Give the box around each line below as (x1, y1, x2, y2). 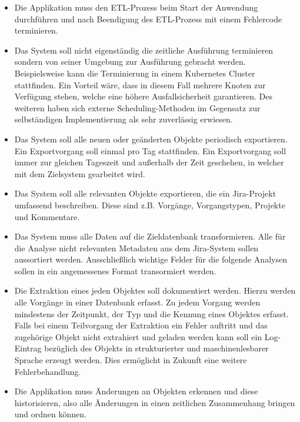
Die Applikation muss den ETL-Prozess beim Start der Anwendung (14, 1, 258, 13)
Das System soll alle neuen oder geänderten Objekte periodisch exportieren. (14, 132, 288, 145)
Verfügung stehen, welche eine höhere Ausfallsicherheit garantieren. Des (14, 90, 272, 102)
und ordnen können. (14, 408, 86, 420)
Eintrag (14, 342, 42, 354)
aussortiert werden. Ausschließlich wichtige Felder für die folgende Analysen (14, 253, 287, 265)
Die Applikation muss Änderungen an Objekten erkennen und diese (14, 385, 258, 397)
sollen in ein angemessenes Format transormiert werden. (14, 264, 216, 277)
